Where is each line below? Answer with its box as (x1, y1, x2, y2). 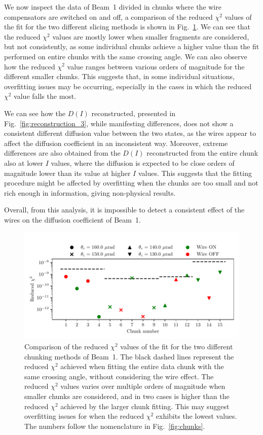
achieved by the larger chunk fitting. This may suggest (60, 401, 230, 411)
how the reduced (4, 61, 55, 71)
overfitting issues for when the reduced (24, 411, 144, 421)
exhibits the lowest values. (156, 411, 237, 421)
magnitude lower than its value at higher (4, 167, 131, 178)
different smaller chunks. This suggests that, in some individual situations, (4, 71, 235, 82)
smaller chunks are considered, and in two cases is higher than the (24, 391, 230, 402)
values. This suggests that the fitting (138, 167, 252, 178)
